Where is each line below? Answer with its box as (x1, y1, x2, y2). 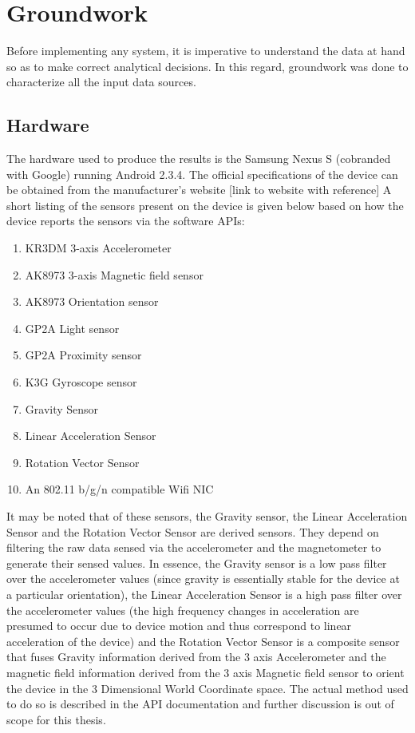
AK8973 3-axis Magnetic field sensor (25, 266, 204, 283)
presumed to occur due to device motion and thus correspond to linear (6, 617, 352, 634)
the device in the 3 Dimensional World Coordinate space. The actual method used (6, 680, 409, 696)
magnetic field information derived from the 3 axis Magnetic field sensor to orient (6, 664, 405, 680)
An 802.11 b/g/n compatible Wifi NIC (25, 481, 214, 497)
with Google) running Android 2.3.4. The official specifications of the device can (6, 165, 398, 182)
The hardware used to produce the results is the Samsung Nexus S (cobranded (6, 150, 391, 167)
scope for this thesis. (6, 711, 106, 727)
